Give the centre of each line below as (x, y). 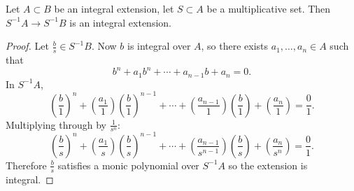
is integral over (159, 46)
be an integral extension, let (114, 8)
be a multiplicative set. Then (269, 8)
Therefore (26, 165)
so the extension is (268, 165)
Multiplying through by (56, 124)
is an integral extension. (120, 22)
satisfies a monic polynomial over (128, 165)
